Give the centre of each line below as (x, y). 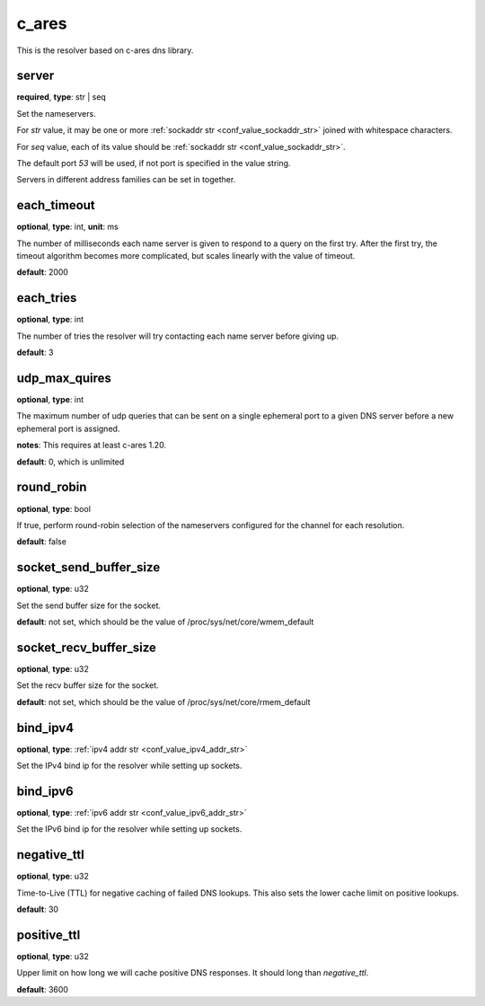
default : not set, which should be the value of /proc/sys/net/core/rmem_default (163, 702)
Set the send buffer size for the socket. (89, 605)
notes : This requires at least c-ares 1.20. (91, 446)
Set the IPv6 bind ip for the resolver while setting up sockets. (129, 829)
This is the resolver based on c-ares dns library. (105, 50)
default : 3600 (43, 989)
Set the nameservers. (56, 113)
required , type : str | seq (62, 97)
